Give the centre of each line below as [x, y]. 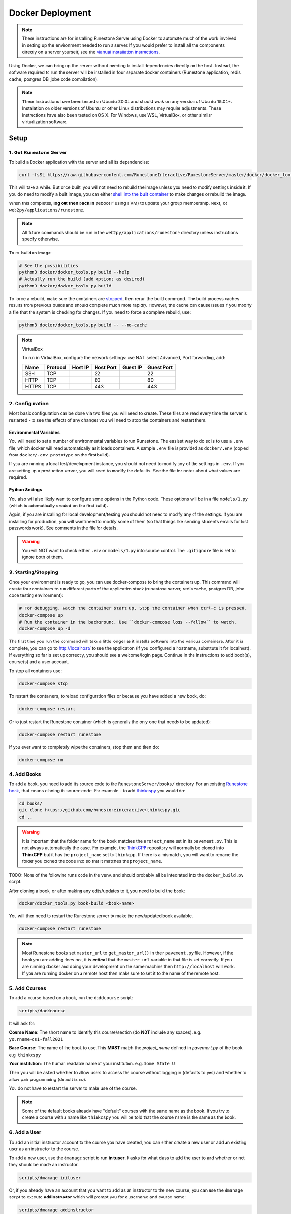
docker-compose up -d [45, 629]
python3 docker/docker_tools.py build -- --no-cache [83, 325]
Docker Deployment [50, 13]
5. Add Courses [28, 988]
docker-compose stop [43, 683]
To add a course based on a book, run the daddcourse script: [71, 998]
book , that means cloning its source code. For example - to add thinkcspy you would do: [97, 791]
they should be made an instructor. [44, 1164]
